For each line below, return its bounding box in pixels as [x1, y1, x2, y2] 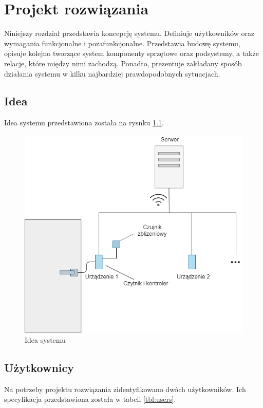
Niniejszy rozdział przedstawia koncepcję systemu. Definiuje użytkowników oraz [4, 28, 255, 39]
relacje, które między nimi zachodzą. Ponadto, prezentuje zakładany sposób [4, 58, 242, 68]
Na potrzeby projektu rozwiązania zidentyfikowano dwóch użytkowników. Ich [4, 383, 246, 394]
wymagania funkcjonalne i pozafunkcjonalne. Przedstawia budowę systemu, [4, 38, 240, 48]
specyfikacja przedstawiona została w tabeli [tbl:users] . [4, 394, 176, 404]
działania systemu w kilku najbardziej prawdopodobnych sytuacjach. [4, 68, 220, 79]
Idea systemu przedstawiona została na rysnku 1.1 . [4, 117, 164, 128]
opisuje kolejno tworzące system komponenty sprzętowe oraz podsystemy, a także [4, 48, 259, 59]
